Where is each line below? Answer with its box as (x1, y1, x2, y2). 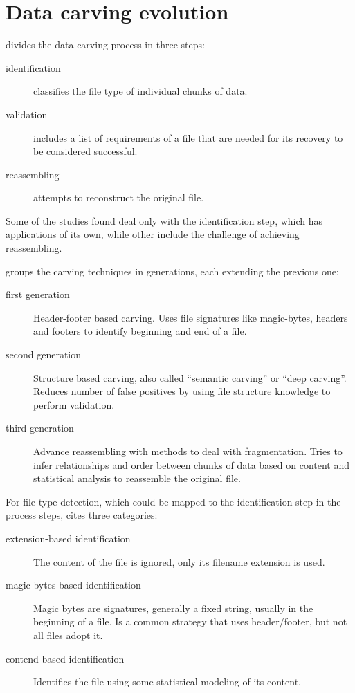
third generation (6, 421, 74, 435)
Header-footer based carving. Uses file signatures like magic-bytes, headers (33, 310, 348, 324)
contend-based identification (6, 651, 125, 665)
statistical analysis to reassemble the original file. (33, 471, 241, 486)
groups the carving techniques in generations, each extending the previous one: (6, 264, 339, 278)
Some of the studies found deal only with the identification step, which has (6, 213, 323, 228)
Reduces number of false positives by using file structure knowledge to (33, 384, 331, 398)
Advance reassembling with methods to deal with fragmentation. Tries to (33, 444, 343, 458)
